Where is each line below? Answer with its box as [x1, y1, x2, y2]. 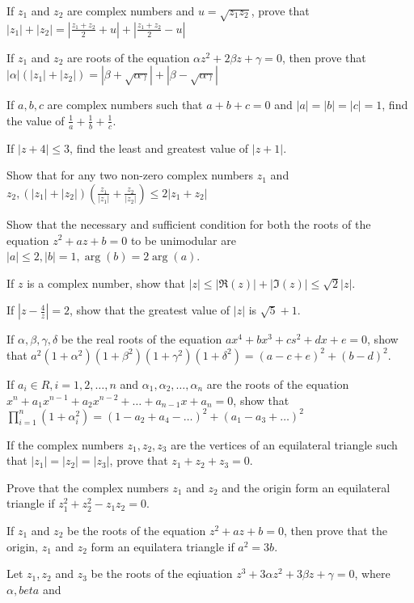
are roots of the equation [66, 48, 190, 65]
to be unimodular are [130, 231, 236, 248]
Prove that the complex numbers [6, 479, 169, 495]
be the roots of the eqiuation [91, 565, 233, 582]
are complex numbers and [66, 2, 195, 19]
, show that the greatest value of [69, 301, 230, 318]
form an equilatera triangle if [91, 538, 234, 555]
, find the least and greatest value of [70, 139, 249, 156]
